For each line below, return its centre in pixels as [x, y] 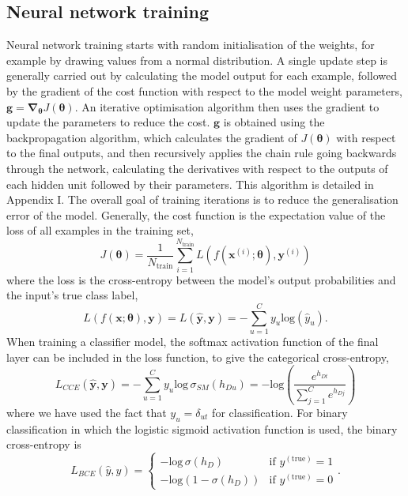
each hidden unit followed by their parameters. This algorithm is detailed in [190, 184]
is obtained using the [274, 122]
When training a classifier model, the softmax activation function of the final [193, 341]
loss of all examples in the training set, [100, 230]
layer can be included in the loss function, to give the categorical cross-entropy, [198, 357]
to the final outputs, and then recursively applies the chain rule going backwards [202, 153]
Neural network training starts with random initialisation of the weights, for [191, 45]
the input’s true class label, [72, 295]
